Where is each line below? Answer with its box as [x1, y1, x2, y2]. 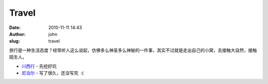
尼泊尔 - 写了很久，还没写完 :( [21, 70, 84, 76]
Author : [9, 31, 26, 37]
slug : [9, 38, 20, 44]
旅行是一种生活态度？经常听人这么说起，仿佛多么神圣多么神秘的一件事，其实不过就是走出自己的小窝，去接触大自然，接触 [9, 47, 257, 53]
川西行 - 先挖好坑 [21, 63, 57, 69]
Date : [9, 25, 21, 30]
